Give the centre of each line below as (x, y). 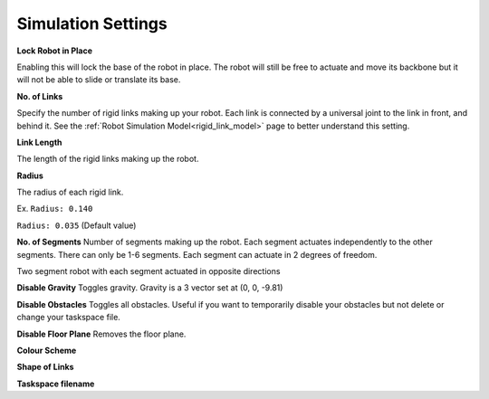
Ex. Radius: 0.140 (55, 209)
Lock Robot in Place (55, 51)
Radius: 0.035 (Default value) (77, 225)
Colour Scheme (47, 350)
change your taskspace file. (69, 318)
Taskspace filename (56, 384)
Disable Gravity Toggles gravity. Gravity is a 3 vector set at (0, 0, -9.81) (150, 288)
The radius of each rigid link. (70, 192)
